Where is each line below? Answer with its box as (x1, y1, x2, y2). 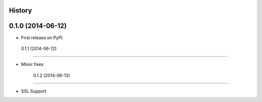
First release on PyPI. (21, 34, 64, 41)
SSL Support (21, 88, 47, 94)
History (9, 6, 33, 15)
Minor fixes (21, 61, 44, 67)
